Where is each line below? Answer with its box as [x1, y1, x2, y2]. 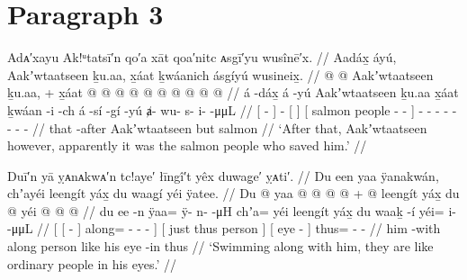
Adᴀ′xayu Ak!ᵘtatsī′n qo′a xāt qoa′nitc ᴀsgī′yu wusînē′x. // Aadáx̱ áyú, [7, 48, 397, 67]
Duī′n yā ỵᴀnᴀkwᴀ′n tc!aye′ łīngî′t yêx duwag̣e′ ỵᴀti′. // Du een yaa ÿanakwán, [7, 166, 439, 185]
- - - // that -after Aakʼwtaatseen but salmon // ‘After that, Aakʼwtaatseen [7, 118, 427, 137]
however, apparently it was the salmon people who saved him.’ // [7, 136, 367, 155]
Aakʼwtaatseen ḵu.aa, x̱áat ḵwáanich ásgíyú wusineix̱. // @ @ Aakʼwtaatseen [7, 65, 434, 84]
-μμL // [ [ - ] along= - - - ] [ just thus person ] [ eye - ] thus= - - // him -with [7, 219, 441, 238]
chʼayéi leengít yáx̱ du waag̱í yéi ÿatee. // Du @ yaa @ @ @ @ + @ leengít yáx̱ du [7, 184, 460, 203]
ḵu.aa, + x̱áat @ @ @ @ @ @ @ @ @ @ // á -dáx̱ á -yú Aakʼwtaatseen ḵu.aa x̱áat [7, 83, 459, 102]
